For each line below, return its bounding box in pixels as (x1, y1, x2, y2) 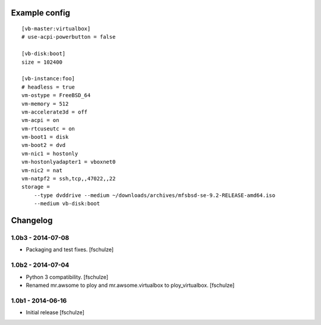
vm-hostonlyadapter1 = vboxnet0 (21, 158, 116, 165)
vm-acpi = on (21, 117, 59, 124)
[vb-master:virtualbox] (21, 26, 91, 32)
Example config (11, 8, 71, 18)
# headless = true (21, 83, 75, 90)
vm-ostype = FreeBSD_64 (21, 92, 91, 99)
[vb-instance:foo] (21, 75, 75, 82)
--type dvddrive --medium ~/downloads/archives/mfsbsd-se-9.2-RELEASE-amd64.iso (33, 192, 276, 199)
